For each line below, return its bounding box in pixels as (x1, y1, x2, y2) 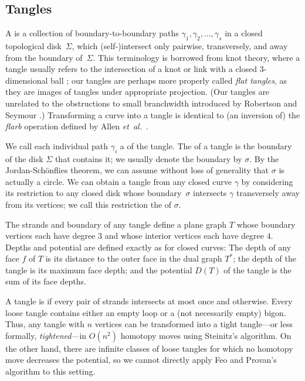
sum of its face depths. (5, 275, 86, 287)
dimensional (5, 74, 48, 86)
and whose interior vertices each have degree (104, 229, 264, 242)
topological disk (5, 40, 62, 52)
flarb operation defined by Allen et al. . (5, 120, 148, 132)
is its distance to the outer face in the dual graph (45, 252, 222, 265)
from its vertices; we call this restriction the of (5, 198, 172, 210)
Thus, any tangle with (5, 318, 85, 330)
